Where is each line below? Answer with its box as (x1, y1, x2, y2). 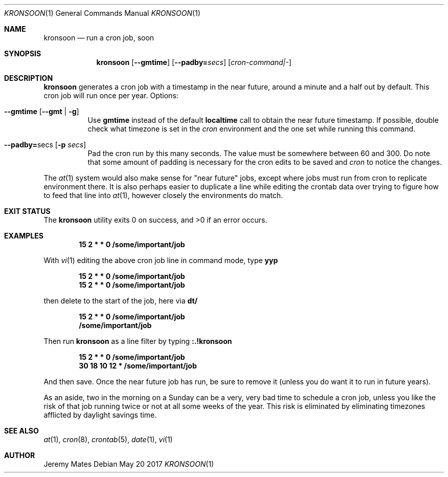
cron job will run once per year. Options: (43, 91, 178, 100)
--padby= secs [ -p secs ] (4, 140, 86, 149)
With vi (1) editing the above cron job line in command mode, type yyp (43, 256, 278, 265)
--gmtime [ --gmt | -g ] (4, 107, 79, 116)
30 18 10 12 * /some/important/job (79, 361, 197, 370)
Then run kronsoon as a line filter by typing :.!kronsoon (43, 337, 232, 345)
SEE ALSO (4, 426, 39, 435)
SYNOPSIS (4, 49, 41, 58)
